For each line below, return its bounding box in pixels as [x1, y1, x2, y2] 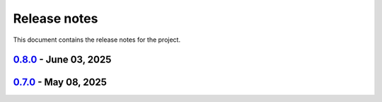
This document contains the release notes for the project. [13, 35, 180, 44]
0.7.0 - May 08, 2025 [13, 76, 108, 89]
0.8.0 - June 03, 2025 [13, 54, 112, 66]
